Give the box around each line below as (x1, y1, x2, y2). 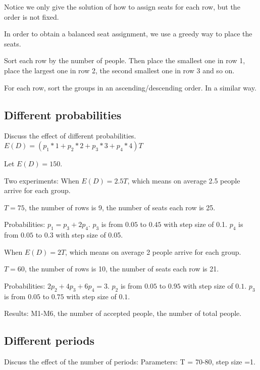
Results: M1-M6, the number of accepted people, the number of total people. (4, 308, 242, 318)
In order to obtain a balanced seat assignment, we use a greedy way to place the (4, 28, 252, 39)
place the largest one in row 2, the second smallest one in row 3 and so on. (4, 65, 235, 75)
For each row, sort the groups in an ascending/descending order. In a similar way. (4, 82, 256, 92)
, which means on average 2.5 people (127, 175, 240, 186)
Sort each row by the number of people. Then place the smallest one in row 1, (4, 55, 245, 66)
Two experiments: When (4, 175, 79, 186)
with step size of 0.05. (56, 229, 123, 240)
